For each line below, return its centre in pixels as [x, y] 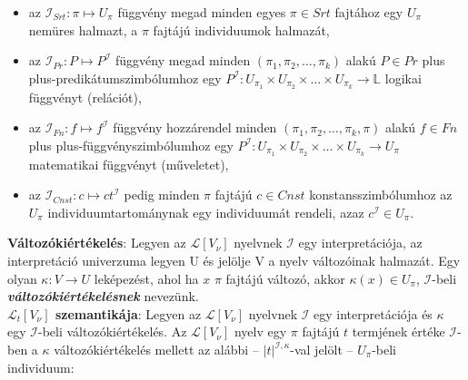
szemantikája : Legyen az [128, 313]
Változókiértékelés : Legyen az [97, 243]
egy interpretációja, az [360, 243]
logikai [403, 78]
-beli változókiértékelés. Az [112, 331]
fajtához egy [369, 12]
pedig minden [162, 195]
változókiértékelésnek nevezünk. [103, 296]
